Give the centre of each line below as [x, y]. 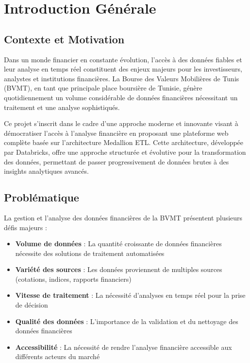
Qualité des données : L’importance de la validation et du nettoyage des [127, 321]
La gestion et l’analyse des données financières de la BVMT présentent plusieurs [123, 217]
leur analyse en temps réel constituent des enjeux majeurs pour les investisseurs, [123, 69]
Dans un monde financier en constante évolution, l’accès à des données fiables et [123, 59]
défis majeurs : [25, 227]
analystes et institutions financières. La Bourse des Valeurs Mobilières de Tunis [122, 78]
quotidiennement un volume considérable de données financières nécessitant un [121, 97]
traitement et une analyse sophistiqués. [62, 107]
